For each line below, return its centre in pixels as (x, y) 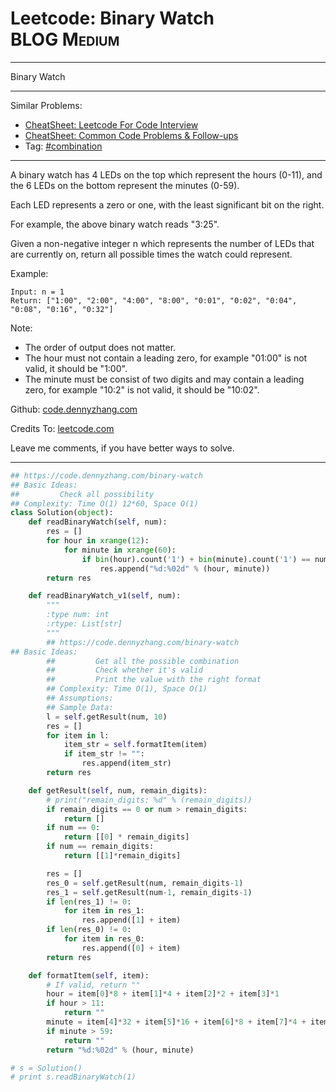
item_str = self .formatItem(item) (135, 745)
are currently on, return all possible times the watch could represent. (151, 254)
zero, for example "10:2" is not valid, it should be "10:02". (142, 389)
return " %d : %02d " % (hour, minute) (120, 1050)
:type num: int (78, 615)
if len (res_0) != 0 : (89, 930)
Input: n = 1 (37, 292)
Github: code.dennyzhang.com (74, 409)
